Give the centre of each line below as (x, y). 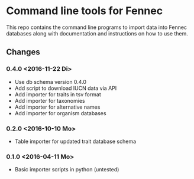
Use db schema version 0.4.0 (51, 82)
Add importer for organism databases (60, 113)
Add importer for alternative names (57, 107)
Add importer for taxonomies (50, 100)
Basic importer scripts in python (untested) (67, 170)
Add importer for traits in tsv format (58, 94)
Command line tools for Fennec (85, 11)
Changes (23, 52)
